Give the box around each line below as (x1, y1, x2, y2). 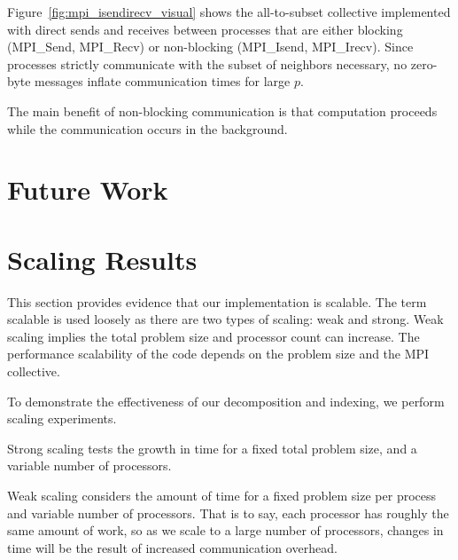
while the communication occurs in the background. (7, 119, 288, 138)
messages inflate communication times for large (35, 72, 291, 91)
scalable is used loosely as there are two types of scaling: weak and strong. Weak (7, 310, 444, 328)
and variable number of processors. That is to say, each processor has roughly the (7, 503, 449, 522)
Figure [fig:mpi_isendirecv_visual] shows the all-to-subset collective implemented (7, 3, 451, 20)
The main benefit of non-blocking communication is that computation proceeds (7, 101, 438, 120)
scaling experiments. (7, 409, 117, 428)
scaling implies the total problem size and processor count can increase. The (7, 327, 420, 345)
